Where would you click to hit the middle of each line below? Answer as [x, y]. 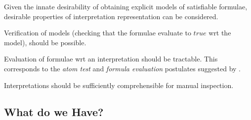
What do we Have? [54, 111]
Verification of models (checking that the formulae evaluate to [98, 33]
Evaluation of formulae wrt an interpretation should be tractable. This [111, 59]
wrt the [220, 33]
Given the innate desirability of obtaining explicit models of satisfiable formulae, [126, 6]
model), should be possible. [45, 42]
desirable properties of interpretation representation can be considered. [111, 16]
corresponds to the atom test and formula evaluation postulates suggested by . [123, 68]
